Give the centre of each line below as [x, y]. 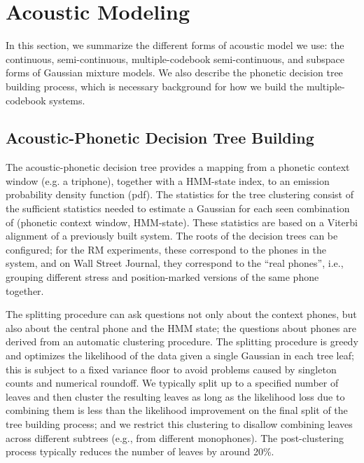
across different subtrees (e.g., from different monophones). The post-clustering [175, 437]
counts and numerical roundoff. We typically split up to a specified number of [172, 383]
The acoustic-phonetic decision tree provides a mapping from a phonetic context [178, 167]
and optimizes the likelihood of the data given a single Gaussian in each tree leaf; [180, 355]
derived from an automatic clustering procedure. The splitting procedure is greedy [182, 341]
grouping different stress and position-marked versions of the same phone [162, 277]
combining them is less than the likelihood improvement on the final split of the [177, 410]
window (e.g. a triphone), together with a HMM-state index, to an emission [168, 180]
